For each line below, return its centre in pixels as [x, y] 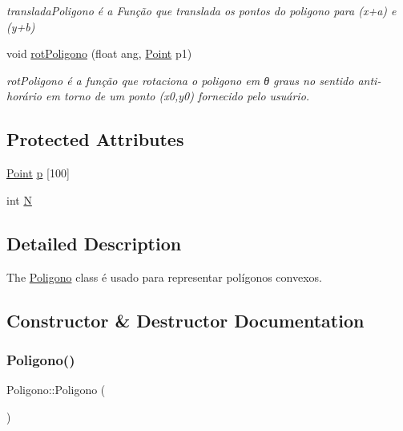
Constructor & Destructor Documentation [185, 320]
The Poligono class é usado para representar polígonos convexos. [164, 276]
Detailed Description [94, 243]
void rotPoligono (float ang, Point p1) [99, 53]
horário [24, 96]
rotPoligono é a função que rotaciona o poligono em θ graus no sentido [180, 80]
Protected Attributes [95, 139]
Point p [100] [38, 173]
